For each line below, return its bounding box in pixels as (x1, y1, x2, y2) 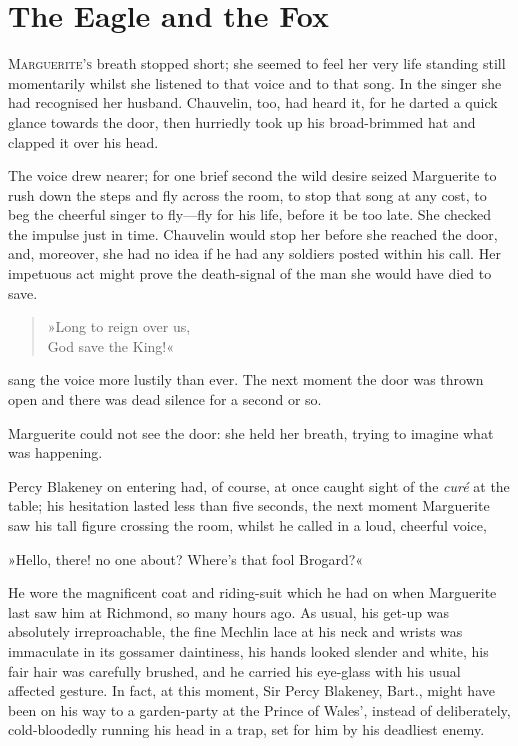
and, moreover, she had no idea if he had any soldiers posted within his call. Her (8, 243, 501, 264)
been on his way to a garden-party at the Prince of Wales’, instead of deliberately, (8, 699, 511, 720)
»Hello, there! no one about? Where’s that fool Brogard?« (8, 548, 364, 569)
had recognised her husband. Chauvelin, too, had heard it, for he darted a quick (8, 92, 498, 113)
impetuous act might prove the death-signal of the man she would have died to (8, 263, 492, 284)
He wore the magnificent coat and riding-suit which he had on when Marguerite (8, 582, 497, 603)
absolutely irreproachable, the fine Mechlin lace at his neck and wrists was (8, 621, 463, 642)
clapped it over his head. (8, 131, 159, 152)
